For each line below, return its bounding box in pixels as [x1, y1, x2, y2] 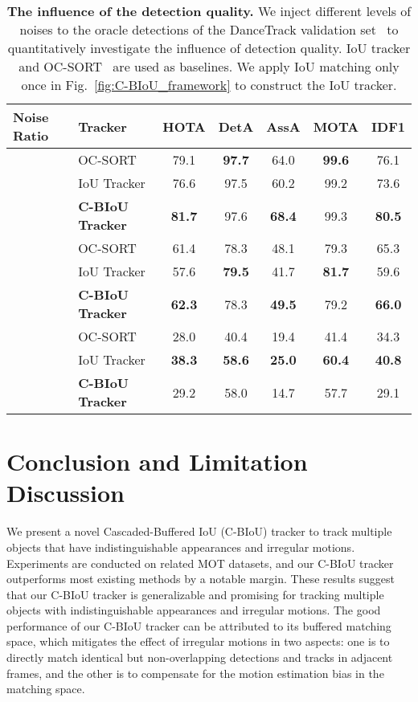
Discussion [6, 476, 125, 509]
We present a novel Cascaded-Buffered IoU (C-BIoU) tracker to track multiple [6, 523, 392, 540]
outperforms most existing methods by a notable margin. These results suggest [6, 570, 395, 587]
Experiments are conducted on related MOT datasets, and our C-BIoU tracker [6, 554, 394, 571]
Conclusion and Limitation [6, 445, 308, 478]
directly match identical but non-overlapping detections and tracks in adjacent [6, 649, 393, 666]
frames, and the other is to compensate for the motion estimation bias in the [6, 664, 384, 681]
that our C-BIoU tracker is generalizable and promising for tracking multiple [6, 586, 384, 602]
